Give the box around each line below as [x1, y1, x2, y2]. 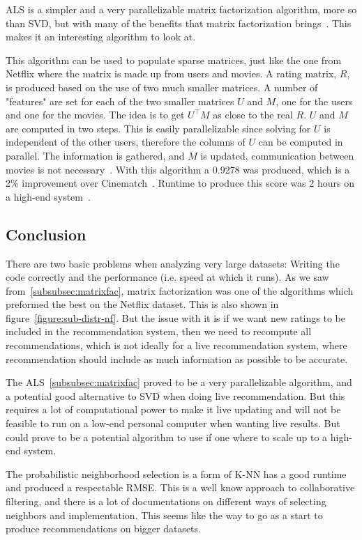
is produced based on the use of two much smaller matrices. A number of [6, 79, 318, 94]
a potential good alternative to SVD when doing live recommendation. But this [6, 388, 345, 403]
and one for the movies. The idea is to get [6, 107, 185, 122]
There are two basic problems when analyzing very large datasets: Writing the [6, 256, 340, 270]
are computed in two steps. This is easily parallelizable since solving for [6, 121, 311, 135]
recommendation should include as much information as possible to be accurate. [6, 351, 348, 366]
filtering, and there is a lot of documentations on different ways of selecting [6, 494, 326, 509]
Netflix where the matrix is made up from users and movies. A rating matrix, [6, 66, 337, 81]
